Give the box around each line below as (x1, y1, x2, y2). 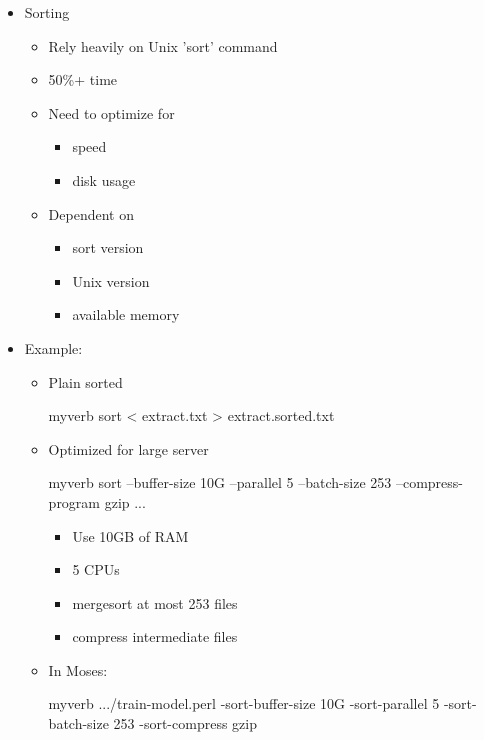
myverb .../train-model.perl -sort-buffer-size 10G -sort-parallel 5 (48, 693, 440, 714)
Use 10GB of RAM (72, 525, 189, 546)
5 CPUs (72, 559, 120, 580)
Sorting (24, 2, 70, 22)
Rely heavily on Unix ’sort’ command (48, 35, 278, 56)
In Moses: (48, 659, 108, 680)
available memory (72, 304, 180, 325)
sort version (72, 237, 144, 258)
